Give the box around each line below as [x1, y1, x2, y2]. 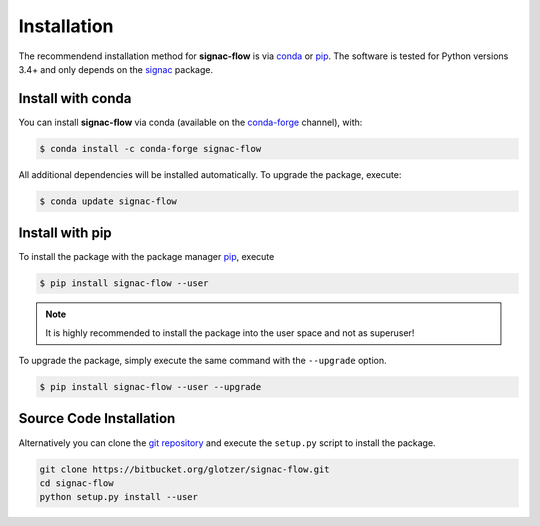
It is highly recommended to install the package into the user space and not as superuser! [45, 326, 415, 339]
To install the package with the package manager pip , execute [18, 251, 275, 263]
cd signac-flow [39, 477, 114, 489]
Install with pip [18, 225, 112, 242]
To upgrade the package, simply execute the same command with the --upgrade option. [18, 355, 387, 367]
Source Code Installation [18, 410, 176, 427]
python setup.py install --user [39, 491, 199, 503]
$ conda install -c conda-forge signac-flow [39, 143, 262, 154]
